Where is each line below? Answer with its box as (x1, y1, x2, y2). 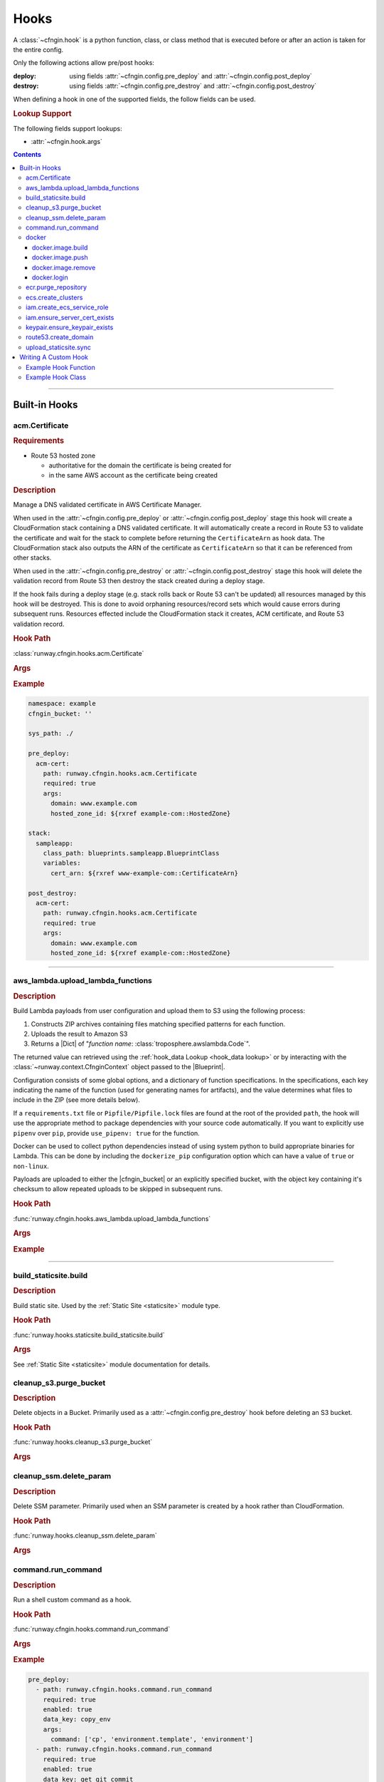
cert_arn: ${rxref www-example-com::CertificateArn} (50, 869, 238, 877)
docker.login (32, 273, 68, 282)
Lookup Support (13, 109, 72, 119)
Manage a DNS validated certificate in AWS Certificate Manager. (13, 500, 202, 509)
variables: (43, 859, 81, 867)
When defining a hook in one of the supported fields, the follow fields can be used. (13, 95, 256, 103)
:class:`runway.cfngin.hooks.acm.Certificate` (13, 649, 144, 657)
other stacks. (13, 553, 52, 562)
